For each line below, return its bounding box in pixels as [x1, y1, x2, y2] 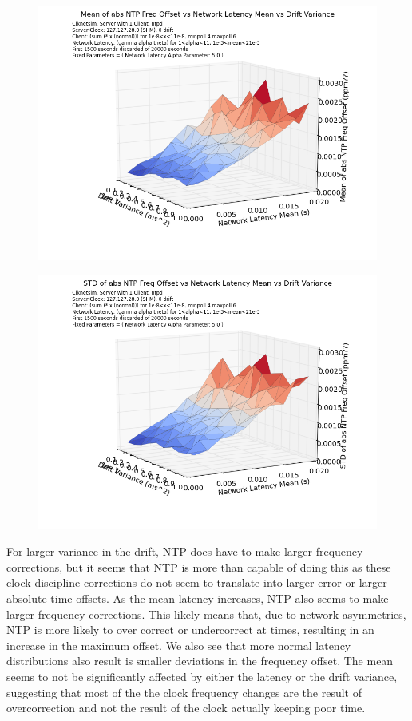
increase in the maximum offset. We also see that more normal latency [6, 636, 351, 653]
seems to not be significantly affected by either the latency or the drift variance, [6, 668, 398, 684]
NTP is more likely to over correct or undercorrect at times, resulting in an [6, 621, 374, 638]
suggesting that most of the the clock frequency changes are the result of [6, 683, 362, 700]
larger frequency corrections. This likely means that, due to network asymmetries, [6, 605, 406, 622]
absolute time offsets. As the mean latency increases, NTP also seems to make [6, 589, 389, 606]
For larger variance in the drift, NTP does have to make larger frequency [6, 543, 363, 560]
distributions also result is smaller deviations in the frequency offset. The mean [6, 652, 394, 669]
